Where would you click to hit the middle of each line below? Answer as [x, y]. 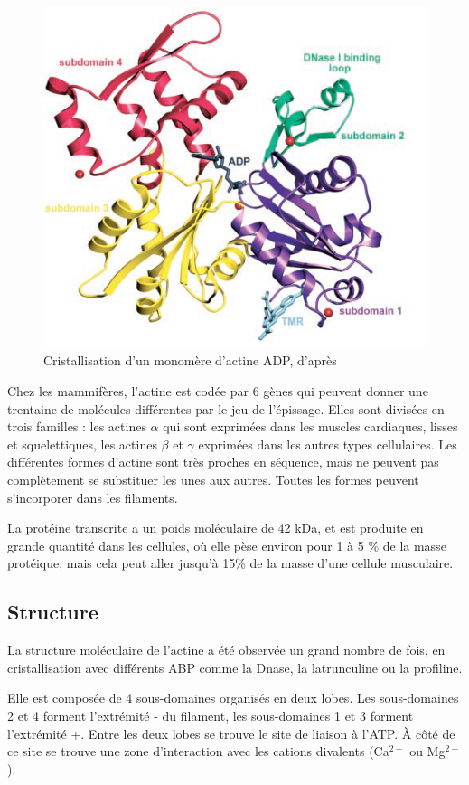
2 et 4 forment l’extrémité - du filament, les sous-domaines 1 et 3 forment [211, 715]
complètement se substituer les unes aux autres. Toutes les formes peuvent [213, 480]
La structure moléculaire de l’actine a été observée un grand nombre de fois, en [226, 650]
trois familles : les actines [77, 426]
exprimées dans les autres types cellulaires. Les [328, 444]
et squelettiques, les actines [82, 444]
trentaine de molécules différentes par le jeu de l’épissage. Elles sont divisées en [226, 408]
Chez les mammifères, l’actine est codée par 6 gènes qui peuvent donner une [218, 391]
